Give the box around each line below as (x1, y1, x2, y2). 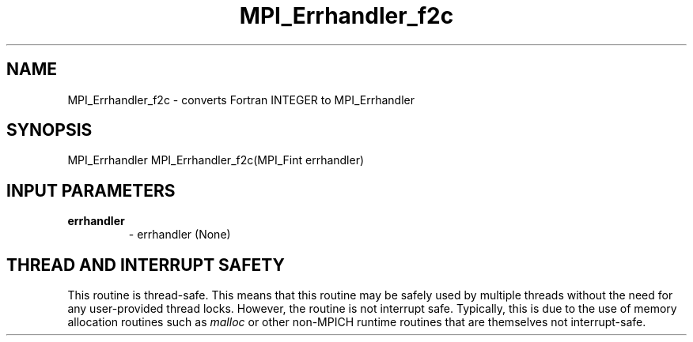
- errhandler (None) (128, 227, 231, 242)
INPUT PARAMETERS (6, 180, 176, 201)
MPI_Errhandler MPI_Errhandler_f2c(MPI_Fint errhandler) (67, 153, 365, 167)
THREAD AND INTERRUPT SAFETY (6, 254, 285, 275)
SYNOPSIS (6, 120, 93, 141)
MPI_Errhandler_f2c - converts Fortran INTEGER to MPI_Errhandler (67, 92, 415, 107)
